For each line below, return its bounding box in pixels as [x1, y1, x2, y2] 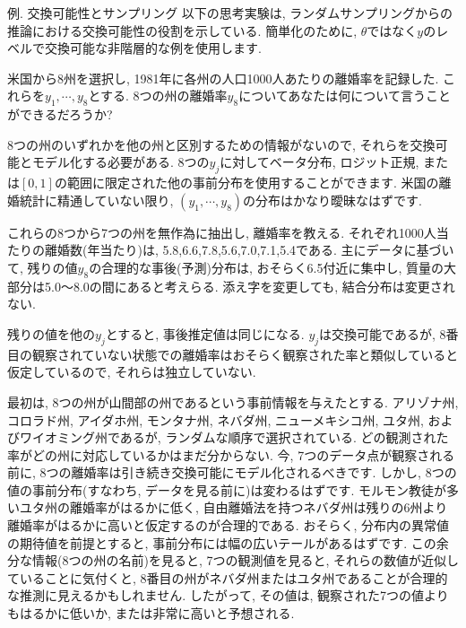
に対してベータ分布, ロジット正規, [220, 153, 419, 171]
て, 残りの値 [7, 257, 78, 276]
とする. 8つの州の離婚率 [88, 86, 228, 105]
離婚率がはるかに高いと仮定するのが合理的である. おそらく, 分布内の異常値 [7, 516, 449, 535]
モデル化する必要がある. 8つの [31, 153, 210, 171]
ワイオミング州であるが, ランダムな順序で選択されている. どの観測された [19, 428, 449, 447]
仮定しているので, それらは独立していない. [7, 362, 256, 381]
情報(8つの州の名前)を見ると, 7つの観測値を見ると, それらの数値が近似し [31, 551, 459, 570]
